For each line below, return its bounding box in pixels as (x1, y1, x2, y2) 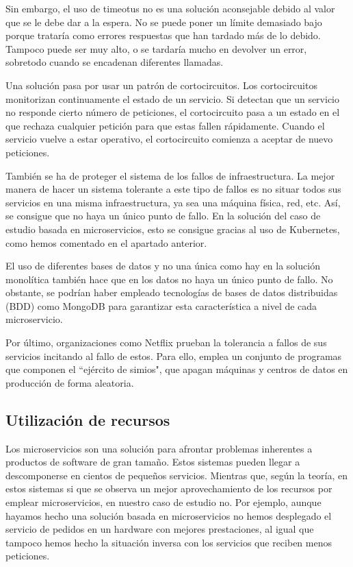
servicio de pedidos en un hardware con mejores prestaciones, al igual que (5, 522, 314, 536)
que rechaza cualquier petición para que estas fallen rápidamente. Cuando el (5, 118, 325, 132)
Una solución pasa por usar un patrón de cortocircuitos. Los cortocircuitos (5, 77, 317, 92)
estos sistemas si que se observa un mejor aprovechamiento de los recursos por (5, 481, 332, 496)
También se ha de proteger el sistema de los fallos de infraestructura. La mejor (5, 168, 335, 182)
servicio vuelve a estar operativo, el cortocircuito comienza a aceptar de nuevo (5, 132, 333, 146)
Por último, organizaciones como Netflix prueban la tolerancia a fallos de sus (5, 335, 327, 350)
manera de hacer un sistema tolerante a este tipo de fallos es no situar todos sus (5, 182, 341, 196)
